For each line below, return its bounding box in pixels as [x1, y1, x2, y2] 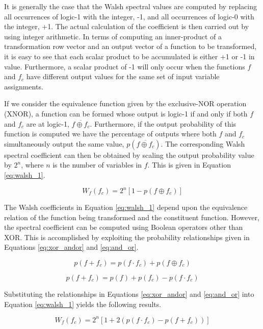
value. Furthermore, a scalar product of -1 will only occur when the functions [4, 61, 245, 72]
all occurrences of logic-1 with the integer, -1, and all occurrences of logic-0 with [4, 11, 254, 21]
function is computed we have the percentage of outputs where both [4, 128, 217, 139]
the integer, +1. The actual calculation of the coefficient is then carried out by [4, 21, 249, 32]
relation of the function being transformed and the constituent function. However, [4, 212, 259, 222]
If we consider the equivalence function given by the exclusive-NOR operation [4, 98, 247, 109]
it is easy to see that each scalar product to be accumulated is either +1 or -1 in [4, 51, 255, 61]
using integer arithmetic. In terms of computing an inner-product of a [4, 31, 222, 41]
